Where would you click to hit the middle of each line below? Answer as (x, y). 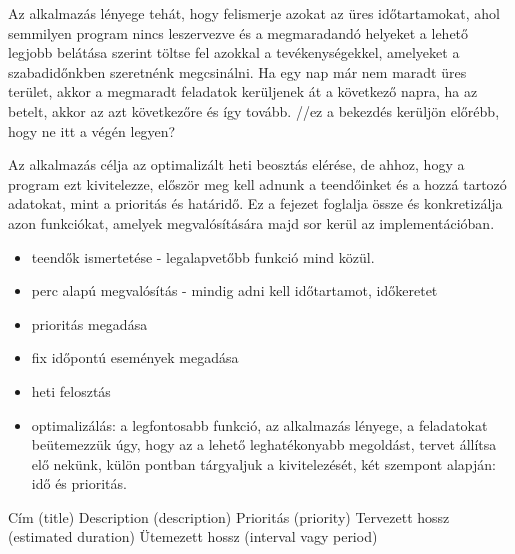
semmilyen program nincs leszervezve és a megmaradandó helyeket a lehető (238, 32)
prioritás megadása (89, 323)
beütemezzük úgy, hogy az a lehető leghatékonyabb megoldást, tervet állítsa (264, 444)
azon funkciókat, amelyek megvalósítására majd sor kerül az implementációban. (251, 222)
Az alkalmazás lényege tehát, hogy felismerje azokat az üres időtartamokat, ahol (254, 13)
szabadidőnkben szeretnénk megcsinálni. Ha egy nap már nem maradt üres (237, 71)
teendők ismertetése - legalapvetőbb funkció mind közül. (203, 256)
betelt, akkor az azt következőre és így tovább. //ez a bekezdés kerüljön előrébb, (254, 110)
